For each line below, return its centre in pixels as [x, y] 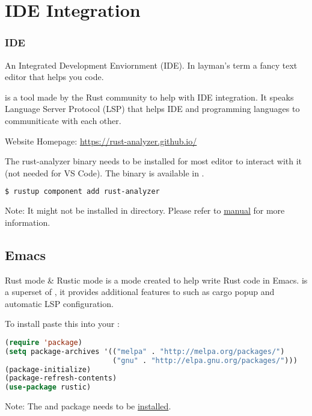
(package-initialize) [48, 369]
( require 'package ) [44, 342]
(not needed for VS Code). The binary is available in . [105, 172]
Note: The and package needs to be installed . [88, 406]
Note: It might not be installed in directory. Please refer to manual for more [145, 210]
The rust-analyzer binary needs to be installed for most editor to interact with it [154, 161]
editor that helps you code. [54, 77]
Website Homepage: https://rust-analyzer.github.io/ [101, 141]
